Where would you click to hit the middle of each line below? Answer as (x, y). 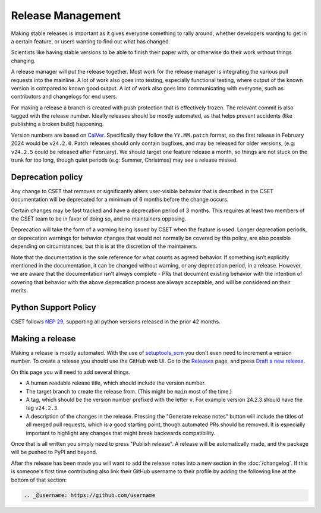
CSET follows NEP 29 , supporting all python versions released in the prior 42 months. (116, 322)
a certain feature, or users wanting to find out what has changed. (91, 41)
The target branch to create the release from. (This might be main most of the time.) (129, 391)
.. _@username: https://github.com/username (89, 495)
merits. (20, 291)
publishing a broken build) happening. (57, 124)
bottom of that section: (39, 480)
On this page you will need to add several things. (71, 372)
